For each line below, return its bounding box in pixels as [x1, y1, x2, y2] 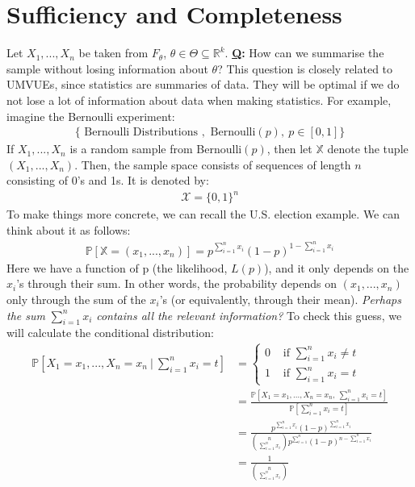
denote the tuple [327, 140, 409, 157]
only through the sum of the [6, 290, 146, 307]
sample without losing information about [6, 60, 208, 77]
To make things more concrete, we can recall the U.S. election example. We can [6, 206, 400, 223]
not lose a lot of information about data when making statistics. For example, [6, 91, 392, 108]
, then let [266, 140, 312, 157]
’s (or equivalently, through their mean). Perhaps [159, 290, 401, 307]
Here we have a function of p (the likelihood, [6, 259, 228, 276]
